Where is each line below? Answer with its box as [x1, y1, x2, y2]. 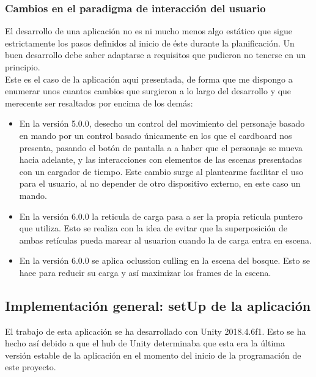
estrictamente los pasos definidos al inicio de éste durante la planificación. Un [5, 36, 295, 49]
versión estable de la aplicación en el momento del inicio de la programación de [5, 348, 301, 361]
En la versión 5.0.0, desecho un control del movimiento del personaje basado [19, 117, 305, 130]
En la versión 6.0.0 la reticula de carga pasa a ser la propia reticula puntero [19, 209, 303, 222]
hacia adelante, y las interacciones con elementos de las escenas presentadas [19, 153, 303, 166]
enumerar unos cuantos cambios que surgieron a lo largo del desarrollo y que [5, 84, 292, 97]
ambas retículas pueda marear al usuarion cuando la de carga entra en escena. [19, 233, 312, 246]
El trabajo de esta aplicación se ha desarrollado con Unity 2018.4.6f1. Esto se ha [5, 324, 306, 337]
